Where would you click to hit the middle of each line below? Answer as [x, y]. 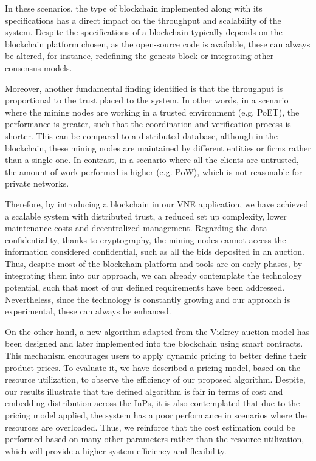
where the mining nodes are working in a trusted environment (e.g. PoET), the [152, 112]
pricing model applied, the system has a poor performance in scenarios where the [156, 415]
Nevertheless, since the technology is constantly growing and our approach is [148, 299]
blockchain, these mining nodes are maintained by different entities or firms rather [158, 147]
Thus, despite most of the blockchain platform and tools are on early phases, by [154, 263]
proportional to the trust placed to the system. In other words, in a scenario [147, 100]
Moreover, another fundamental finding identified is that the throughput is [144, 88]
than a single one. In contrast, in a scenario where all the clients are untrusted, [152, 160]
